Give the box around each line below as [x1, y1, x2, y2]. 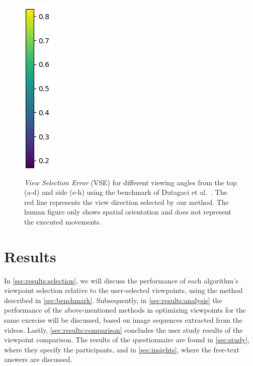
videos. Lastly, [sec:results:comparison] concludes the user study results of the [4, 324, 243, 335]
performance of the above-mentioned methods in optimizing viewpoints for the [4, 305, 246, 315]
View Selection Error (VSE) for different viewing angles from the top [24, 177, 237, 187]
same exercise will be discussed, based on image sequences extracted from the [4, 315, 242, 325]
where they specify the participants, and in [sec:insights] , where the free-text [4, 344, 239, 354]
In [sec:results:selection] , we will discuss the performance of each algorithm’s [4, 275, 238, 285]
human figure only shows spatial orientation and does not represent [24, 206, 232, 217]
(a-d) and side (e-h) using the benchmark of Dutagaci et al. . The [24, 187, 227, 197]
